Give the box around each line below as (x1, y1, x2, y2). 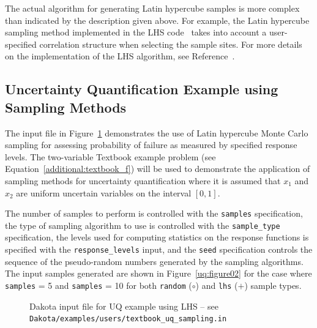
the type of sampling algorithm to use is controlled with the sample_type (5, 218, 280, 231)
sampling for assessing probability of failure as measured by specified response (5, 138, 297, 151)
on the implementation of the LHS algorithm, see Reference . (5, 50, 235, 62)
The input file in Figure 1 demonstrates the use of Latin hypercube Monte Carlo (5, 126, 308, 139)
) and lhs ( (195, 278, 238, 291)
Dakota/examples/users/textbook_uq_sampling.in (29, 315, 227, 324)
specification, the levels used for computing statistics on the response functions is (5, 231, 309, 244)
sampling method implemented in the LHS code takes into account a (5, 26, 267, 39)
